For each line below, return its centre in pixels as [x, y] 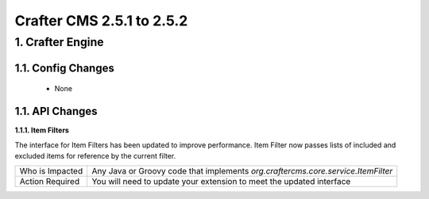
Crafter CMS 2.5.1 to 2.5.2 [101, 21]
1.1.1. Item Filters [42, 130]
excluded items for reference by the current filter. [95, 155]
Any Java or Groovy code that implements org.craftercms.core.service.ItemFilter [242, 171]
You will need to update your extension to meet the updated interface [221, 182]
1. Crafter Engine [59, 42]
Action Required [49, 182]
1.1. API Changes [56, 111]
